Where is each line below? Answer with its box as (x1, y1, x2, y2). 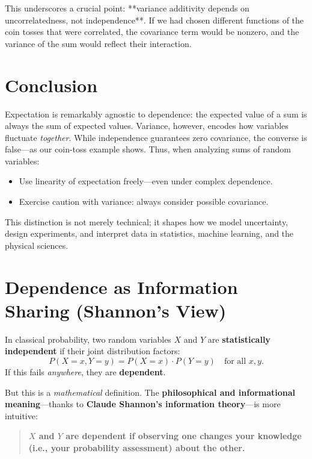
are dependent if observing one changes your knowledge (66, 429, 302, 442)
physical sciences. (5, 239, 69, 251)
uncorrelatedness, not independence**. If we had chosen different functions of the (5, 13, 304, 26)
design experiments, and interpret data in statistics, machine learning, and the (5, 227, 294, 240)
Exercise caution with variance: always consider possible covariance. (19, 195, 269, 208)
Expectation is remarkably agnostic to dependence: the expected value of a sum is (5, 107, 307, 120)
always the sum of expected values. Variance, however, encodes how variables (5, 119, 289, 132)
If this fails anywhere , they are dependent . (5, 365, 166, 378)
